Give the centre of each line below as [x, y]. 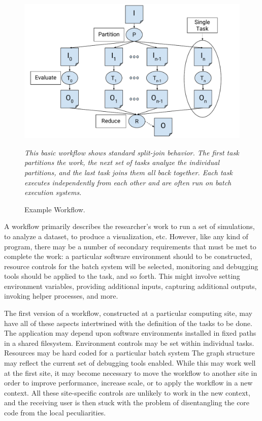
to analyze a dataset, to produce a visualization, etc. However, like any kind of [126, 236]
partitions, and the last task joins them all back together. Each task [128, 172]
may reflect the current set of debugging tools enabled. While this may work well [130, 363]
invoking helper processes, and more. [61, 296]
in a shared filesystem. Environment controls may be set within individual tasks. [129, 343]
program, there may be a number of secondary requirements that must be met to [130, 246]
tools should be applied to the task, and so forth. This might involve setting [122, 276]
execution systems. [53, 192]
